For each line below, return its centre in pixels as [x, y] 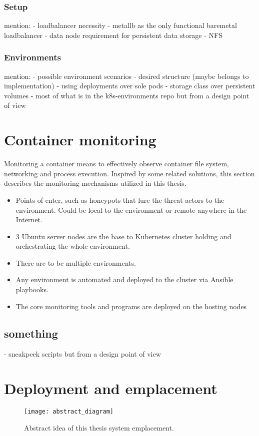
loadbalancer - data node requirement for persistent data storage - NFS [113, 35]
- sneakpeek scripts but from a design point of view [82, 354]
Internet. [29, 219]
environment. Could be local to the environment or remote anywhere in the [131, 210]
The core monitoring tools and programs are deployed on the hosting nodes [131, 306]
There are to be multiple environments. [76, 262]
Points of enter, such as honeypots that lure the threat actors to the [120, 200]
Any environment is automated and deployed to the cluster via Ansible [124, 279]
